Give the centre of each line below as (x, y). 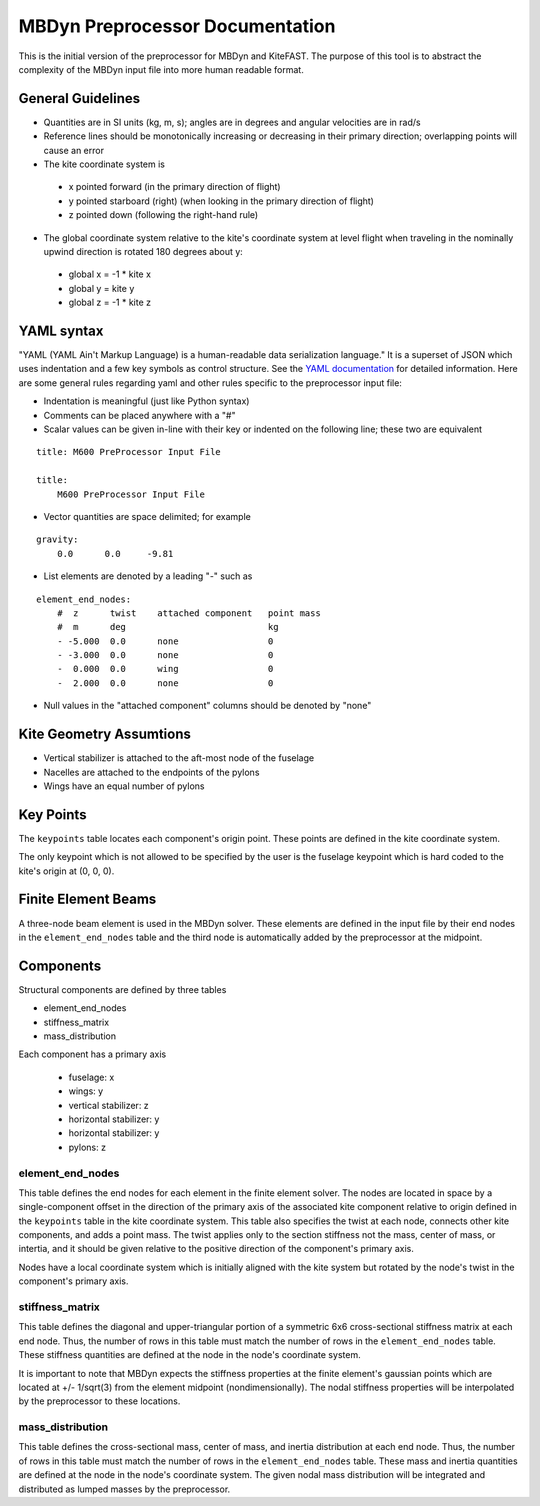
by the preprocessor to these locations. (99, 1401)
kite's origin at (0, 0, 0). (66, 871)
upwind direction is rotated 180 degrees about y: (143, 251)
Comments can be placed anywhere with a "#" (139, 415)
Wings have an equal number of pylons (124, 786)
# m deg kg (167, 627)
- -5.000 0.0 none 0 (165, 641)
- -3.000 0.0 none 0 (165, 655)
